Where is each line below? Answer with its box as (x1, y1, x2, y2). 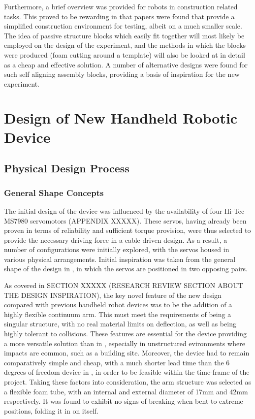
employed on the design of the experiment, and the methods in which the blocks (4, 40, 246, 50)
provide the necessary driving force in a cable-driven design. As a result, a (4, 234, 227, 245)
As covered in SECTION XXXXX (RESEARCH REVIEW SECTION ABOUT (4, 280, 243, 290)
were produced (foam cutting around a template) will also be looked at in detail (4, 49, 245, 60)
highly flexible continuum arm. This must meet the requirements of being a (4, 309, 231, 319)
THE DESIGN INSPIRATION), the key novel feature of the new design (4, 290, 222, 300)
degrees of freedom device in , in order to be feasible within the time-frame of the (4, 367, 250, 377)
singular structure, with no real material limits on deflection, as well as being (4, 319, 236, 329)
